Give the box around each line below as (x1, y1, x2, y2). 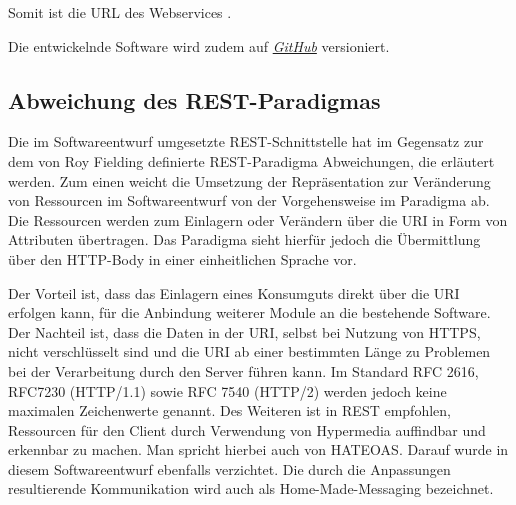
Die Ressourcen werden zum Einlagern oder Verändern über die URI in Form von (8, 209, 508, 230)
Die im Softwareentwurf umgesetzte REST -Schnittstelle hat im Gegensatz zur (8, 131, 484, 152)
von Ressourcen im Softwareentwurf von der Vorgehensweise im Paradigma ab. (8, 190, 490, 211)
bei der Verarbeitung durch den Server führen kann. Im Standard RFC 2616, (8, 360, 479, 381)
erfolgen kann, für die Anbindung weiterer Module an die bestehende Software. (8, 302, 491, 323)
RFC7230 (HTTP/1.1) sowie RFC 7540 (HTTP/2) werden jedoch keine (8, 380, 447, 401)
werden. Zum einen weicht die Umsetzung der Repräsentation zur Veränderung (8, 170, 491, 191)
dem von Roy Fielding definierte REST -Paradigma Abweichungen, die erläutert (8, 150, 495, 171)
